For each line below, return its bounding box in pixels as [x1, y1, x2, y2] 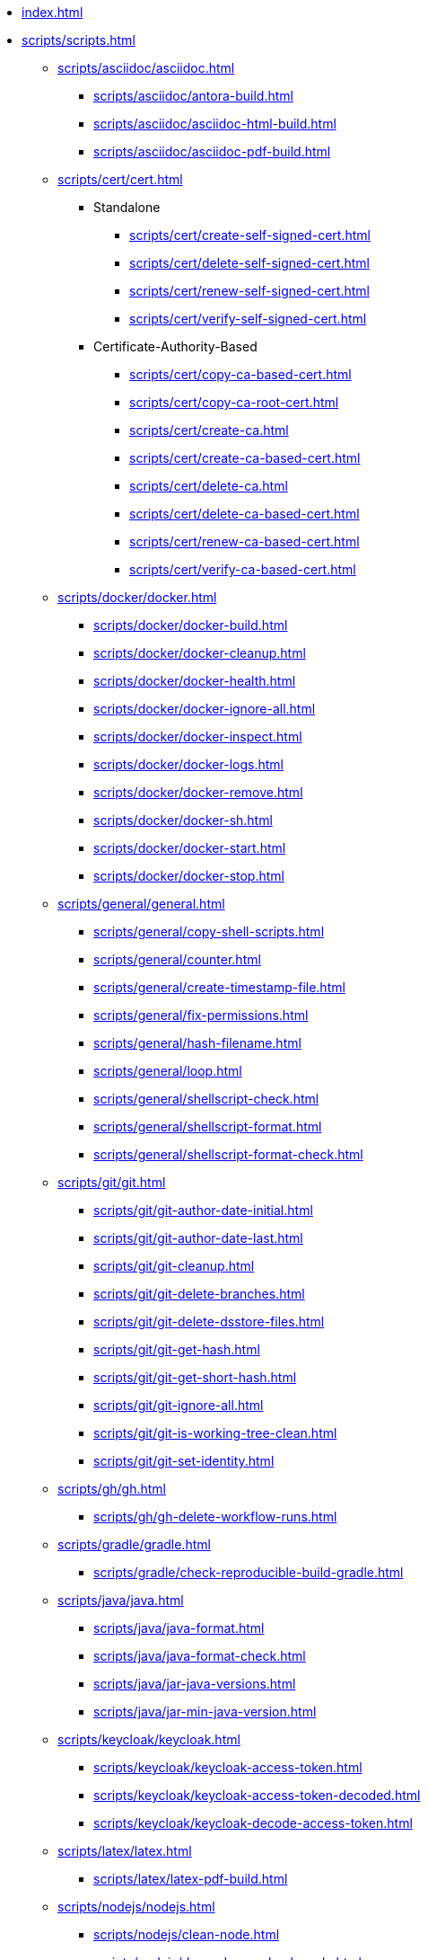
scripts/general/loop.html [93, 1063, 242, 1078]
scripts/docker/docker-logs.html [93, 757, 284, 772]
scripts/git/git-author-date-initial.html [93, 1202, 313, 1218]
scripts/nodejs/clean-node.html [93, 1927, 280, 1942]
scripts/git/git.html [57, 1175, 166, 1190]
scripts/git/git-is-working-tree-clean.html [93, 1425, 337, 1441]
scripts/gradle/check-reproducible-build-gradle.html [93, 1565, 404, 1580]
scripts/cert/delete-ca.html [129, 478, 288, 493]
